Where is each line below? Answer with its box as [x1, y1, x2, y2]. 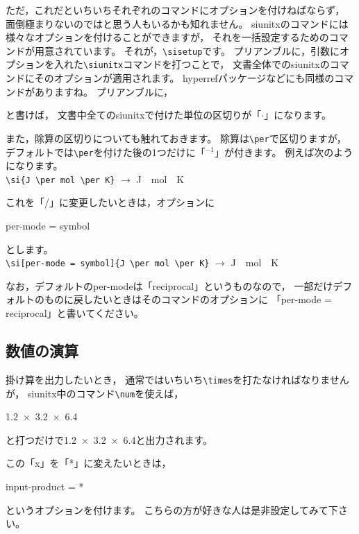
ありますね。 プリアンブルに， [34, 84, 173, 98]
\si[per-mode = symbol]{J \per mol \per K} [6, 259, 210, 269]
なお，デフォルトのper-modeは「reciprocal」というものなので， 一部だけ [6, 278, 333, 293]
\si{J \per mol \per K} [6, 175, 115, 185]
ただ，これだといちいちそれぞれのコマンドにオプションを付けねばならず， [6, 3, 345, 17]
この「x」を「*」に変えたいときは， [6, 456, 172, 470]
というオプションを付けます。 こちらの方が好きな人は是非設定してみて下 [6, 502, 338, 517]
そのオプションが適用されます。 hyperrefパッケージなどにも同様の [34, 71, 335, 85]
